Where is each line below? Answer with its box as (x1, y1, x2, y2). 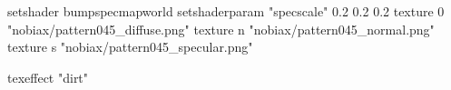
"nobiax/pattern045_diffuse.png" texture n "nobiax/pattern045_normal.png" (7, 19, 435, 38)
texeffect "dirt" (7, 67, 89, 86)
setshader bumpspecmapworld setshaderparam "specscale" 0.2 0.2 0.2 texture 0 (7, 2, 445, 20)
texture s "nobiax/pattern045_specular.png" (7, 37, 253, 56)
